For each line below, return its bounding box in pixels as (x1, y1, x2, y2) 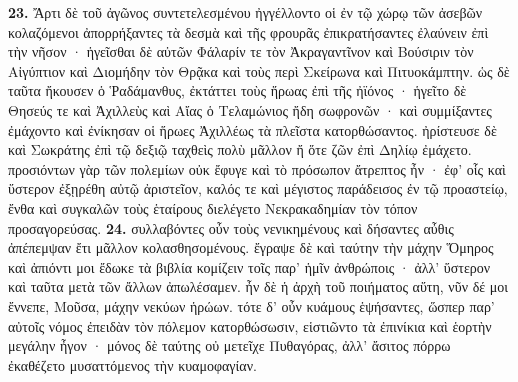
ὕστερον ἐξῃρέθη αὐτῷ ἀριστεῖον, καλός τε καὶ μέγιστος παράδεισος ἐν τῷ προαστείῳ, (8, 178, 508, 199)
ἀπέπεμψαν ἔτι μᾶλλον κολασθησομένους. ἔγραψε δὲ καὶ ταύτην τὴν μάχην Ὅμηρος (8, 237, 494, 258)
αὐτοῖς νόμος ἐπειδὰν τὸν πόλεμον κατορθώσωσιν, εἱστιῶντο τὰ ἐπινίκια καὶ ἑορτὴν (8, 315, 492, 336)
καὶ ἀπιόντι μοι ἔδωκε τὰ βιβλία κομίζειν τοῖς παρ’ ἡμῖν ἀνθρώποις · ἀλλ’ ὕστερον (8, 256, 491, 277)
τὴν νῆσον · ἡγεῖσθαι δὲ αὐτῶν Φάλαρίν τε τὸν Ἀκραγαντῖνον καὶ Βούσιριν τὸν (8, 41, 474, 62)
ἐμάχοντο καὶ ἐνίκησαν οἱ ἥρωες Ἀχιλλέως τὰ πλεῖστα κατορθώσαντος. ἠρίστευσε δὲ (8, 119, 497, 140)
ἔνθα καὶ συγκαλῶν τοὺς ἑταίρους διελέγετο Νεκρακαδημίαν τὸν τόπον (8, 197, 418, 218)
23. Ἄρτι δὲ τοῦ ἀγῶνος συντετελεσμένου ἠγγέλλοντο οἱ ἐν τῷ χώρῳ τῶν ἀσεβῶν (8, 2, 483, 22)
